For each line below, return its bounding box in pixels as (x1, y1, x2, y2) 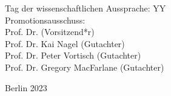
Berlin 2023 (5, 81, 47, 94)
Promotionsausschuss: (5, 13, 85, 26)
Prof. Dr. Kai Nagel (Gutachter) (5, 37, 125, 50)
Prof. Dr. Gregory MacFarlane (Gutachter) (5, 60, 164, 73)
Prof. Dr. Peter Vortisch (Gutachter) (5, 49, 141, 62)
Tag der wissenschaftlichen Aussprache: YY (5, 2, 166, 14)
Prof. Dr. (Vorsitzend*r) (5, 25, 95, 38)
